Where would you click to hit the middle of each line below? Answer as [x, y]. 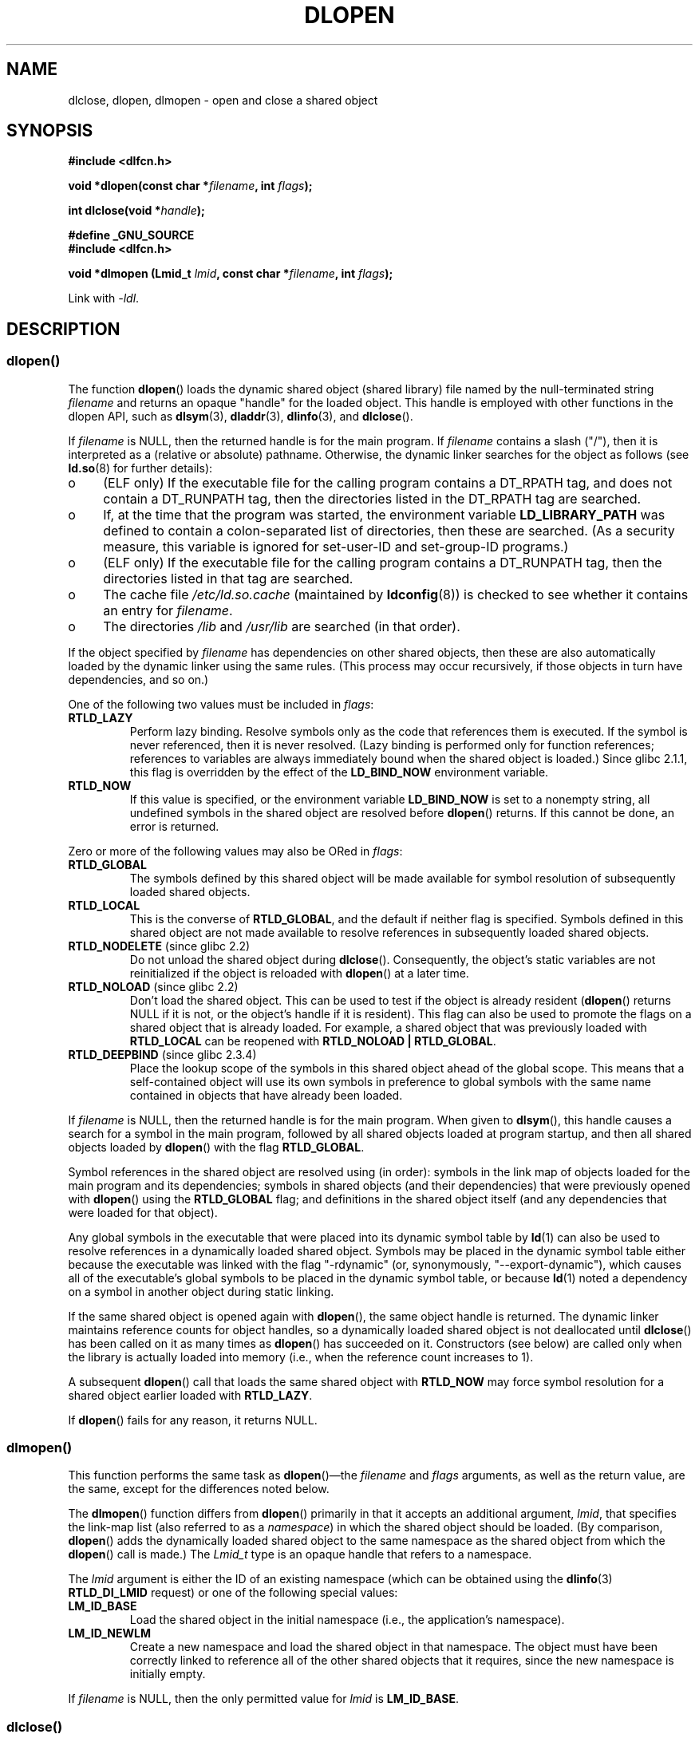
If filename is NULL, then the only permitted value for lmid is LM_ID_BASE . [263, 1699]
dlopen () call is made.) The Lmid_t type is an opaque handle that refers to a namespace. [300, 1554]
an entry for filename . [168, 610]
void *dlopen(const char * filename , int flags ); [190, 186]
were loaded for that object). [143, 1212]
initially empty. [168, 1674]
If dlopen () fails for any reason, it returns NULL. [193, 1420]
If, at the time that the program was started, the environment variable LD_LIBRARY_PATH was [384, 514]
